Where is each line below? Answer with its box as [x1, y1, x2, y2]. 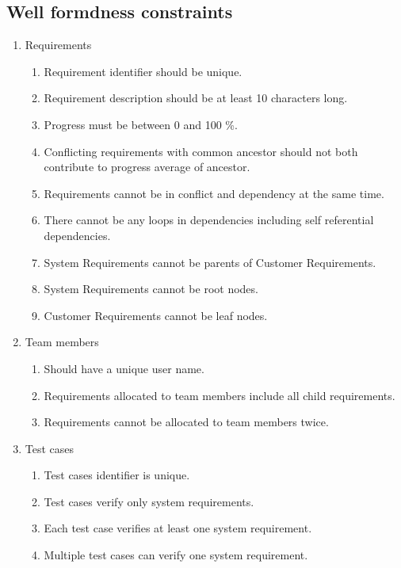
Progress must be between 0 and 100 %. [44, 116, 238, 132]
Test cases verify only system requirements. [44, 493, 254, 509]
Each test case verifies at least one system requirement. [44, 520, 312, 536]
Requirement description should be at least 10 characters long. [44, 90, 348, 106]
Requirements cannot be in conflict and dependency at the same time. [44, 185, 384, 201]
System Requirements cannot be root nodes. [44, 280, 258, 297]
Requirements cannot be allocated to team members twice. [44, 414, 329, 430]
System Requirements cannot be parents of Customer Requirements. [44, 254, 376, 270]
